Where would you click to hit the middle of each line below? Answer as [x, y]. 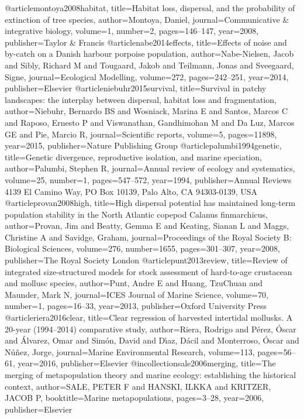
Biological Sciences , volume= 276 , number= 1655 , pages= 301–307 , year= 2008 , [143, 248]
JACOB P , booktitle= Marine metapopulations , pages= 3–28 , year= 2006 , [134, 398]
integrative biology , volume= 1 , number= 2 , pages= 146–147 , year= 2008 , [132, 31]
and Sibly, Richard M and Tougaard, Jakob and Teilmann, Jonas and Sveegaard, [149, 65]
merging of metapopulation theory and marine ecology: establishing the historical [151, 375]
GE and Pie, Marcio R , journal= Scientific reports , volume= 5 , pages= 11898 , [141, 134]
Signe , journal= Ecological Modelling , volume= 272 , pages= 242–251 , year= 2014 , [147, 76]
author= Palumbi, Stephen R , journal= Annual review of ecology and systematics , [150, 168]
